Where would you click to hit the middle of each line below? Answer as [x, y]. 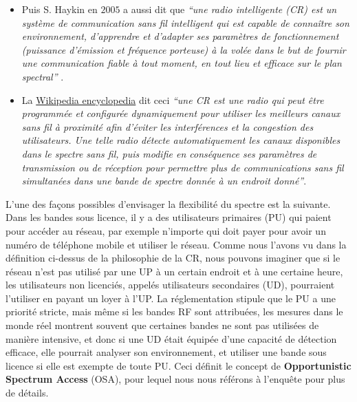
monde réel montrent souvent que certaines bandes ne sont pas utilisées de [162, 325]
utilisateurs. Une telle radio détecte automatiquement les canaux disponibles [181, 140]
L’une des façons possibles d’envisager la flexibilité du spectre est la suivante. [168, 203]
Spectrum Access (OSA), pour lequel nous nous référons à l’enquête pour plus [175, 379]
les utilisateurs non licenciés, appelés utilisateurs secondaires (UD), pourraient [170, 285]
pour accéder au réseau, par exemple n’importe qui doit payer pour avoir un [166, 230]
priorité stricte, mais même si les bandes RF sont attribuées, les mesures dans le [174, 311]
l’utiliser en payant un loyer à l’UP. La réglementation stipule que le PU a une [171, 298]
